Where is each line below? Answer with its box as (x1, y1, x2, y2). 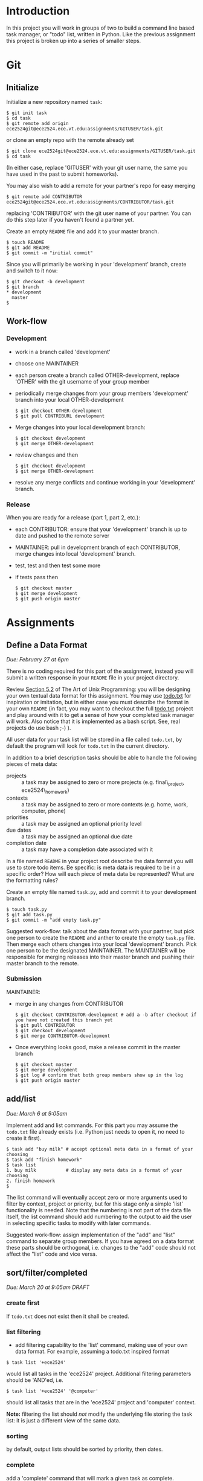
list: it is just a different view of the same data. (6, 1417, 121, 1424)
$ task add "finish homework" (6, 1157, 83, 1163)
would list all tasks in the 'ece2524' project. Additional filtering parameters (6, 1370, 192, 1378)
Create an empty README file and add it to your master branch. (6, 228, 159, 235)
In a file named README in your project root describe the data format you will (6, 857, 193, 864)
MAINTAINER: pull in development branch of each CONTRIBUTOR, (14, 544, 180, 551)
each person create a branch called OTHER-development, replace (14, 371, 179, 379)
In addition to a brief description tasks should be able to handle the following (6, 754, 197, 761)
